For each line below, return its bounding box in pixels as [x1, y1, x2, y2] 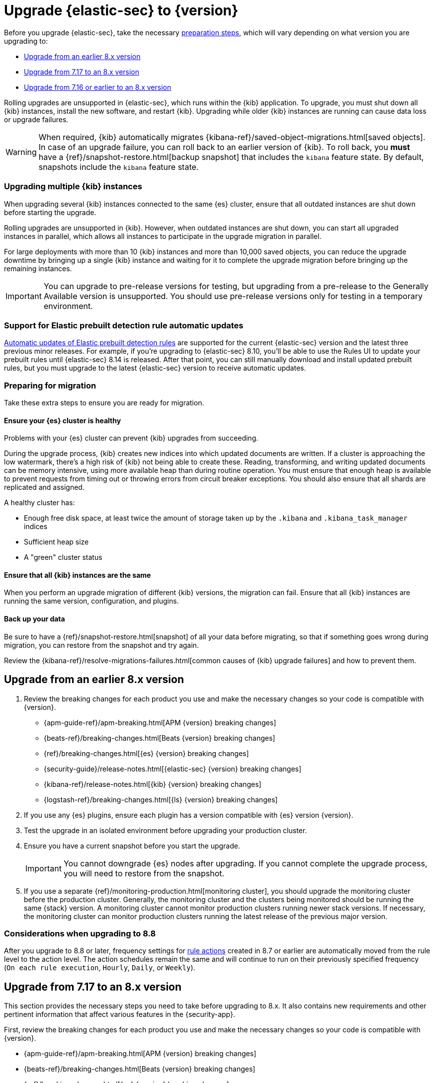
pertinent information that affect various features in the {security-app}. [4, 1010, 236, 1019]
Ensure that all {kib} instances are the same [4, 570, 151, 579]
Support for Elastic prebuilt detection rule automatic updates [4, 320, 244, 330]
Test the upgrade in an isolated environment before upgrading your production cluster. [24, 826, 307, 835]
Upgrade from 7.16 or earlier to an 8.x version [24, 82, 172, 91]
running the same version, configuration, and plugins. [4, 597, 179, 606]
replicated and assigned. [4, 483, 85, 492]
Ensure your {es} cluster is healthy [4, 416, 121, 425]
